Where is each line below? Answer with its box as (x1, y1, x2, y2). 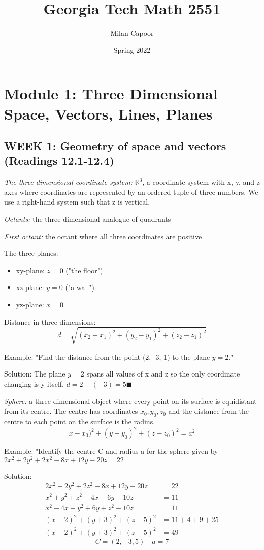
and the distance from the (168, 406, 249, 416)
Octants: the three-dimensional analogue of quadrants (4, 214, 171, 224)
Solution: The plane (4, 368, 65, 379)
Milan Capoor (110, 27, 154, 38)
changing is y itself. (4, 378, 64, 389)
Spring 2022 (113, 44, 151, 55)
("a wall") (65, 282, 95, 293)
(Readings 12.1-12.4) (4, 153, 114, 168)
